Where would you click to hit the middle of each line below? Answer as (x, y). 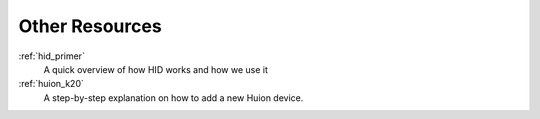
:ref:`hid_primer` (51, 56)
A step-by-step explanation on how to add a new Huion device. (173, 97)
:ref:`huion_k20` (51, 84)
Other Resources (90, 26)
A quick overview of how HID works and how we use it (156, 69)
